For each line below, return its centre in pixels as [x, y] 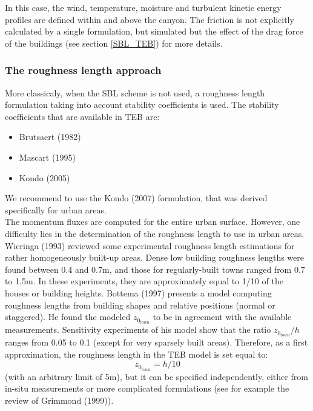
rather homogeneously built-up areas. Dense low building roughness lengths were [154, 257]
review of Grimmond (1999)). [59, 400]
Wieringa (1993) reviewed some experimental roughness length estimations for [150, 245]
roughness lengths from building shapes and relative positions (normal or [140, 305]
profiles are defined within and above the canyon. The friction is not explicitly [150, 19]
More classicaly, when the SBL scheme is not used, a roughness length [135, 92]
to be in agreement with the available [222, 317]
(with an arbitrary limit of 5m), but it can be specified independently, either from [156, 376]
